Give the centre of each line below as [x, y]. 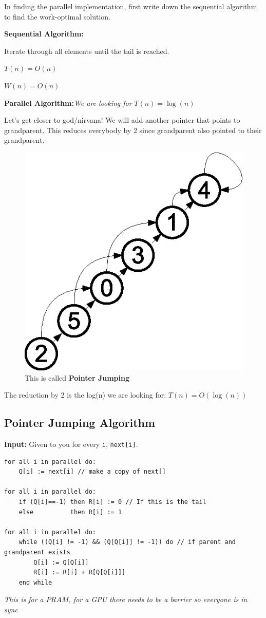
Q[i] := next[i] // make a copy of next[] [92, 472]
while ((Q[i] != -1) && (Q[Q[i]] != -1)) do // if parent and [127, 542]
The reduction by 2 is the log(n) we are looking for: [85, 395]
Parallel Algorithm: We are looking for [68, 102]
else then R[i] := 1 [70, 512]
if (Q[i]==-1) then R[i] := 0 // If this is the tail [112, 502]
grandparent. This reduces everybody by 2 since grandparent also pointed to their [133, 130]
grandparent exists [37, 552]
